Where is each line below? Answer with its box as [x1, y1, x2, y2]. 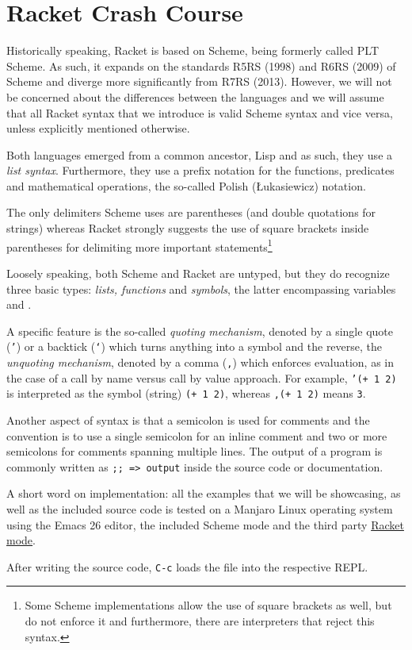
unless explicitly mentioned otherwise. [6, 120, 190, 137]
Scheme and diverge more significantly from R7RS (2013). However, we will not [6, 73, 392, 90]
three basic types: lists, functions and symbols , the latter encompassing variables [6, 280, 396, 297]
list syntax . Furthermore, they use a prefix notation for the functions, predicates [6, 162, 395, 179]
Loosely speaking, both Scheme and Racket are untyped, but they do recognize [6, 264, 390, 281]
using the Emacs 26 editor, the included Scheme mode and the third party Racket [6, 516, 404, 533]
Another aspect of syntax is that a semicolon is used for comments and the [6, 411, 370, 428]
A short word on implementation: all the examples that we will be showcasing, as [6, 485, 401, 502]
